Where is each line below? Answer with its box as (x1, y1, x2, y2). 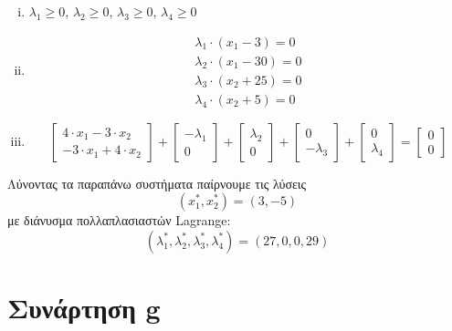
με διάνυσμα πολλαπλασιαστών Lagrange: (7, 211, 231, 230)
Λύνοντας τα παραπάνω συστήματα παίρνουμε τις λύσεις (7, 173, 307, 192)
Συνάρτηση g (7, 289, 161, 326)
